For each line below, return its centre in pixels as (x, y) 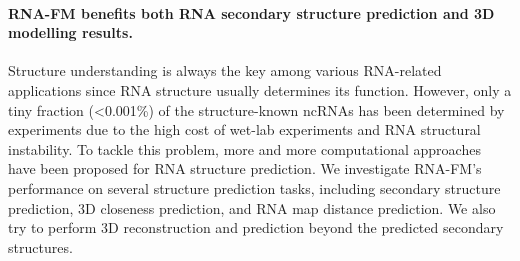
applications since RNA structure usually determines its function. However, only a (260, 89)
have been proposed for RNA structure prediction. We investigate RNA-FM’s (245, 168)
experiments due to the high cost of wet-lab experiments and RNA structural (244, 129)
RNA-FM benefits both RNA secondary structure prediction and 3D (251, 12)
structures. (40, 246)
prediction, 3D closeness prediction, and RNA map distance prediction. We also (252, 207)
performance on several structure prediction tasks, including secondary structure (254, 187)
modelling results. (70, 32)
